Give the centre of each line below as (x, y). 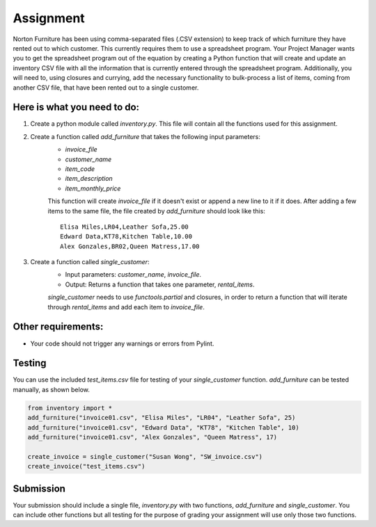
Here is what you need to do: (76, 107)
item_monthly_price (93, 188)
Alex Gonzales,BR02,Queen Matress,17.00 (130, 246)
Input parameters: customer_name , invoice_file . (133, 275)
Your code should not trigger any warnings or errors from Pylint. (122, 343)
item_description (89, 179)
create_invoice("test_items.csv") (86, 467)
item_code (80, 169)
